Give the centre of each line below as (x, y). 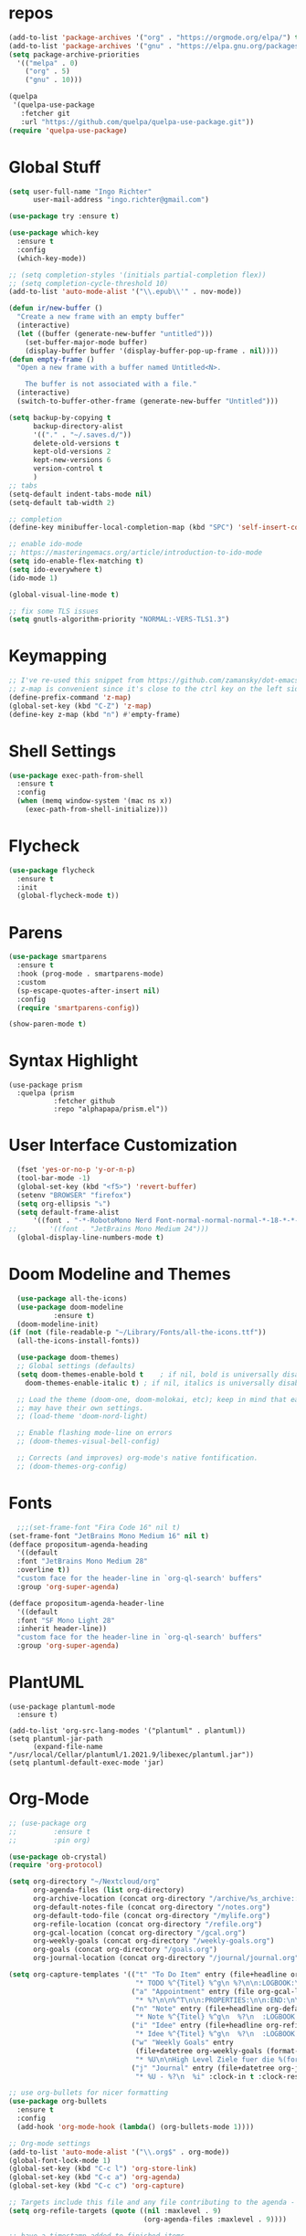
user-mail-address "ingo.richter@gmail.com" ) (121, 200)
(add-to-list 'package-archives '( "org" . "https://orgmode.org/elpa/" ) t (154, 37)
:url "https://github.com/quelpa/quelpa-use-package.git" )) (137, 121)
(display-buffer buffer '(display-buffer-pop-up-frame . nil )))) (152, 351)
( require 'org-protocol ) (56, 1865)
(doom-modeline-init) (58, 1324)
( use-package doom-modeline (70, 1307)
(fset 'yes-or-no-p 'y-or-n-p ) (76, 1170)
